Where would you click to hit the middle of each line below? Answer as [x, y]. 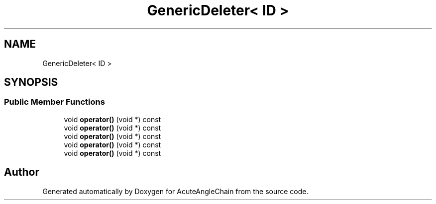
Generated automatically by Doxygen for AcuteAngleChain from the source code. [175, 191]
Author [22, 172]
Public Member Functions [54, 102]
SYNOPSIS [31, 82]
